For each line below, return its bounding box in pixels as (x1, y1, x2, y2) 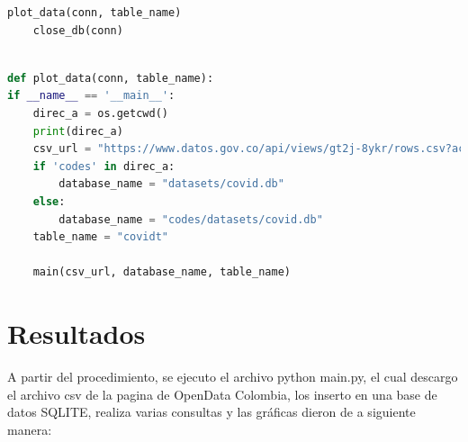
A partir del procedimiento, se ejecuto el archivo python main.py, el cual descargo (7, 367, 458, 386)
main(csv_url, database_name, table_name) (32, 266, 291, 279)
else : (32, 194, 66, 208)
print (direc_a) (32, 124, 123, 138)
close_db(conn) (32, 23, 123, 37)
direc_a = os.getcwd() (32, 106, 168, 120)
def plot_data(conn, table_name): (7, 71, 214, 85)
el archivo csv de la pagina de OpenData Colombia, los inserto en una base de (7, 384, 437, 403)
